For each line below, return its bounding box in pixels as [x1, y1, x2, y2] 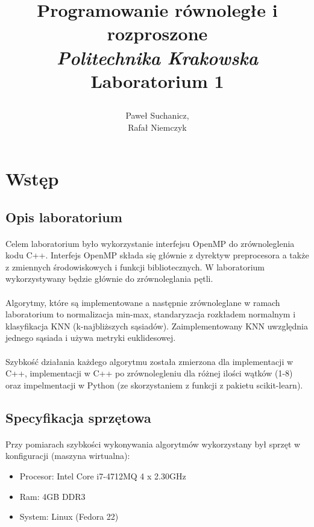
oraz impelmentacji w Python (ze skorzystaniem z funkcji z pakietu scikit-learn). [5, 378, 303, 391]
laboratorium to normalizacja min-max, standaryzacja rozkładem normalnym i [5, 308, 296, 320]
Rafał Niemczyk [128, 120, 187, 133]
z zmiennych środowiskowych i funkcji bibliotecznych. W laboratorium [5, 260, 265, 273]
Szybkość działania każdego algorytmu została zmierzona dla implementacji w [5, 355, 294, 367]
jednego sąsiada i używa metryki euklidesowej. [5, 331, 176, 344]
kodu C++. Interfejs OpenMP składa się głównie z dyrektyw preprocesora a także [5, 249, 309, 261]
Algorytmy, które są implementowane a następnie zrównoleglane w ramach [5, 296, 280, 308]
